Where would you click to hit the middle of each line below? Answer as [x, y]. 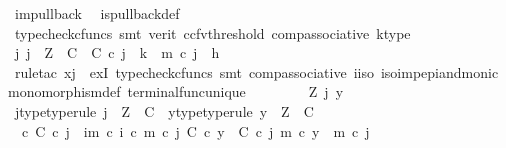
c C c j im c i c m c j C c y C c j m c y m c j [195, 130]
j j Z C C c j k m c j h [117, 52]
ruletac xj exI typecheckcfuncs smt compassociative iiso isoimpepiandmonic [256, 71]
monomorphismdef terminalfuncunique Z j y [176, 91]
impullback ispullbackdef [97, 13]
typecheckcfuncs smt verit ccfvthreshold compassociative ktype [212, 32]
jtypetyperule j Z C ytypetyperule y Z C [164, 110]
